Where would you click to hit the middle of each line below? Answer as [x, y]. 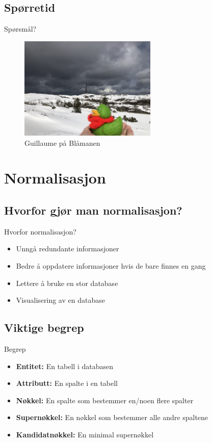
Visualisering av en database [60, 300]
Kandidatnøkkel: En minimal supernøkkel [85, 434]
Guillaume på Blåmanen [62, 142]
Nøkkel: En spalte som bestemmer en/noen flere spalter [105, 400]
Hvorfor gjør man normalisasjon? [93, 210]
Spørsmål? [20, 29]
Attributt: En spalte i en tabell [67, 383]
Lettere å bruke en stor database [67, 283]
